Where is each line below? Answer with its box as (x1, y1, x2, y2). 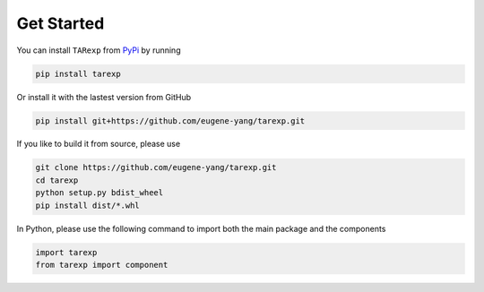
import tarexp (35, 247, 98, 257)
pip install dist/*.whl (35, 200, 141, 210)
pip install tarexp (35, 68, 121, 79)
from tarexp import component (35, 260, 169, 270)
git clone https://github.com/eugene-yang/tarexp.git (35, 162, 277, 173)
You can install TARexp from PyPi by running (16, 45, 181, 56)
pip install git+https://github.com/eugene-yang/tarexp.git (35, 116, 306, 125)
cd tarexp (35, 175, 79, 185)
